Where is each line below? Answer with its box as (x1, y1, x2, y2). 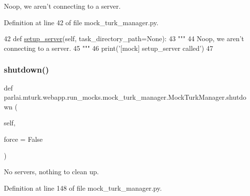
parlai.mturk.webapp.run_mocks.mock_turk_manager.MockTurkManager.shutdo (4, 92, 247, 102)
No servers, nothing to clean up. (4, 166, 99, 177)
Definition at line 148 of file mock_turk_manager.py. (4, 182, 162, 193)
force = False (4, 134, 43, 144)
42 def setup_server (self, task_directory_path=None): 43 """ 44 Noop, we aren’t (4, 33, 244, 44)
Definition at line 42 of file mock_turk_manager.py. (4, 17, 158, 27)
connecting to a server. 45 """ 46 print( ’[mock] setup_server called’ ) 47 (4, 43, 213, 53)
